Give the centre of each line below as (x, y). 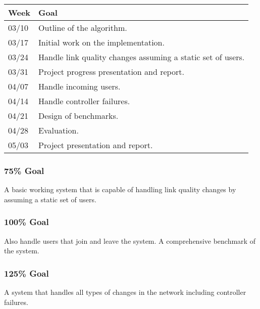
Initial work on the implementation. (101, 42)
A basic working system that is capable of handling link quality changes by (120, 189)
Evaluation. (59, 130)
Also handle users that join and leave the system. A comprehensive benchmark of (130, 240)
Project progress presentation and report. (111, 72)
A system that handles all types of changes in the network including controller (125, 292)
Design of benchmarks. (79, 116)
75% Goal (24, 170)
